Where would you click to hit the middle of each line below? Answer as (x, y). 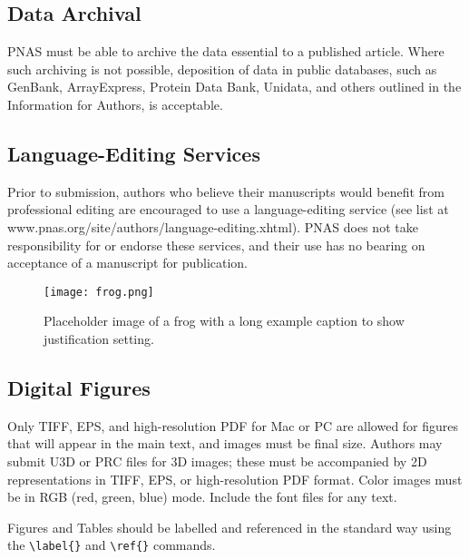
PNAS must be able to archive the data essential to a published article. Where (226, 51)
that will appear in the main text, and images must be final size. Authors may (225, 443)
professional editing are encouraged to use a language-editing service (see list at (228, 209)
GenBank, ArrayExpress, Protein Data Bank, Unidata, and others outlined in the (234, 87)
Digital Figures (79, 387)
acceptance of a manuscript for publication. (128, 263)
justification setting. (99, 338)
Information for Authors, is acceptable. (115, 104)
